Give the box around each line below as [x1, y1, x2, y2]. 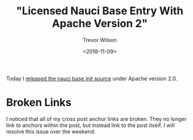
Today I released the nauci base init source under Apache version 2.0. [6, 75, 178, 82]
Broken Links [6, 96, 72, 109]
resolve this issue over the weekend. [6, 128, 96, 135]
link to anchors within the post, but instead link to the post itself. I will [6, 122, 175, 129]
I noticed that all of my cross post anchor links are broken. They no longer [6, 115, 187, 122]
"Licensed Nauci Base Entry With [15, 4, 183, 18]
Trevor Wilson [83, 36, 117, 43]
